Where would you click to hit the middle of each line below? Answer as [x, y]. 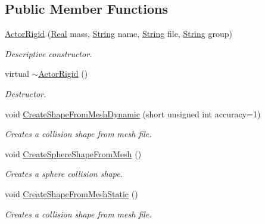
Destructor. [26, 93]
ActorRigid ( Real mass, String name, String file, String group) [119, 34]
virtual [17, 74]
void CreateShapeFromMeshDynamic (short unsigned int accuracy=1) [133, 113]
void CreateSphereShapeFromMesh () [73, 153]
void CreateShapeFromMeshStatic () [71, 193]
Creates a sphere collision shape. [64, 174]
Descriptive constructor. [49, 53]
